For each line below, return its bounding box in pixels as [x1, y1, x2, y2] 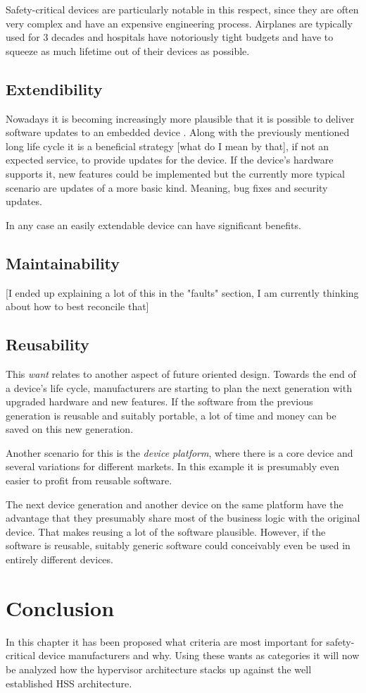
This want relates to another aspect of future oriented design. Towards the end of [6, 366, 356, 381]
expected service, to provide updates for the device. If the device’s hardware [6, 152, 334, 167]
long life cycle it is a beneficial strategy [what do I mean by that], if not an [6, 138, 329, 153]
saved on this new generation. [6, 422, 134, 436]
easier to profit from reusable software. [6, 473, 172, 488]
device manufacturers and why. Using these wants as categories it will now [38, 648, 360, 663]
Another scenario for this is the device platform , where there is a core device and [6, 445, 353, 460]
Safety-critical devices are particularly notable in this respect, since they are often [6, 2, 359, 16]
